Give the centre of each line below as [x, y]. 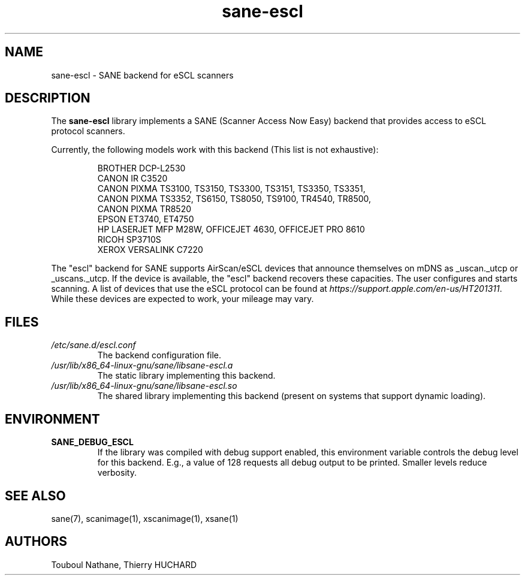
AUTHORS [36, 542]
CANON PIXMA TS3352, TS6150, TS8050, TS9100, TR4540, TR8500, [234, 199]
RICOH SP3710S [129, 240]
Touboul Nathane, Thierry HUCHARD [124, 564]
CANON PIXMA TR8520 [144, 209]
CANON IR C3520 [132, 179]
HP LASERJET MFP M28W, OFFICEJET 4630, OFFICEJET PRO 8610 [231, 229]
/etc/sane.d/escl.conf [93, 345]
